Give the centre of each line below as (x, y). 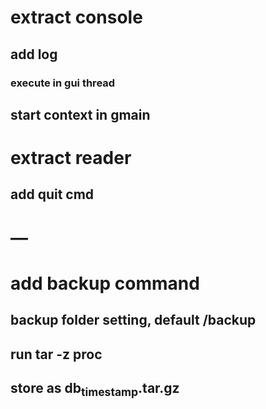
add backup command (105, 283)
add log (34, 54)
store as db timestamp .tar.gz (95, 390)
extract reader (71, 158)
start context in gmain (80, 114)
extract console (76, 17)
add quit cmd (52, 194)
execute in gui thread (63, 83)
